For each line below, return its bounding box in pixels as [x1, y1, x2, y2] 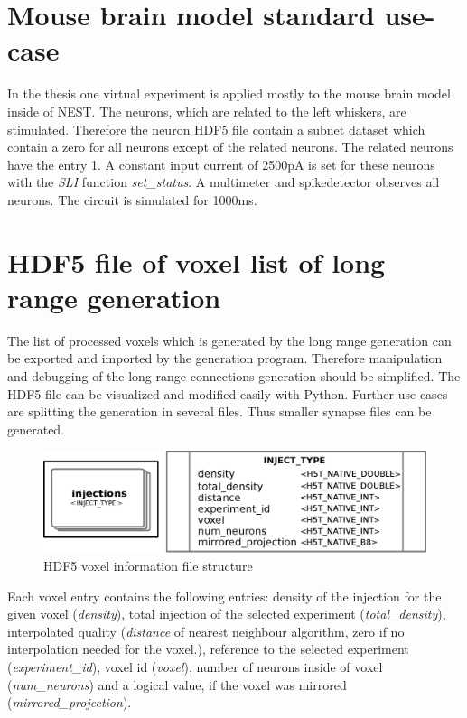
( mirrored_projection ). [7, 693, 132, 712]
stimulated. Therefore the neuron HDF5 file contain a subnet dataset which [7, 119, 425, 138]
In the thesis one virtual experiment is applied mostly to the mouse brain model [7, 84, 451, 103]
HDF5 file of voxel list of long [7, 243, 386, 280]
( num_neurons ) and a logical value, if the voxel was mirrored [7, 675, 347, 694]
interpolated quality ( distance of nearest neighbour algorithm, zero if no [7, 621, 405, 640]
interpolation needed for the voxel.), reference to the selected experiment [7, 639, 409, 658]
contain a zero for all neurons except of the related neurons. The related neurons [7, 137, 453, 156]
